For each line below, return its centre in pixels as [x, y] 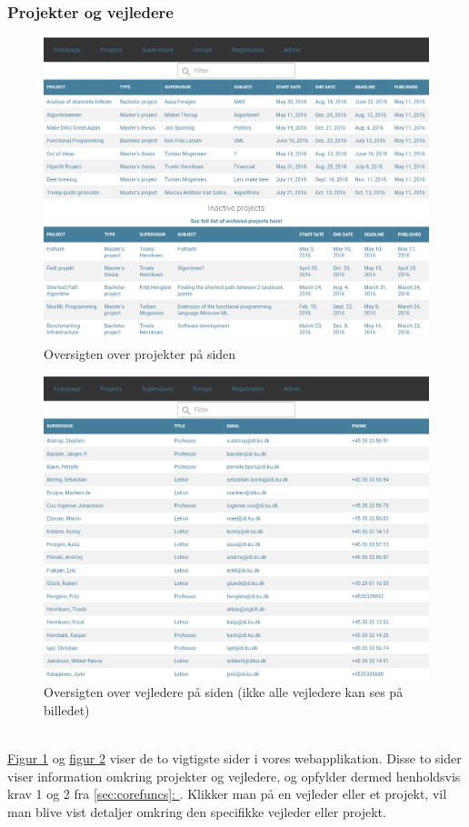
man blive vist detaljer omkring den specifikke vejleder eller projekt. [197, 811]
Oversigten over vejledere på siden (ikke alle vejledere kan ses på [224, 692]
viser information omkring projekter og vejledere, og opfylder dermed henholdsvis [234, 776]
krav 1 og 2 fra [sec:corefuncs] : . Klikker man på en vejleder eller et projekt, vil [227, 794]
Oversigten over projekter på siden [140, 353]
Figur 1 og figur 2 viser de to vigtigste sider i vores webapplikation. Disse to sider [234, 758]
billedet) [67, 709]
